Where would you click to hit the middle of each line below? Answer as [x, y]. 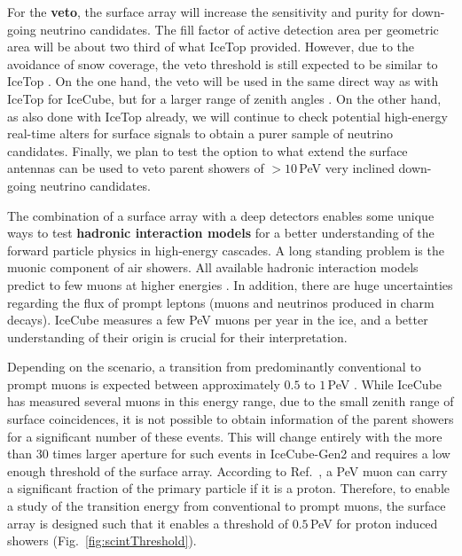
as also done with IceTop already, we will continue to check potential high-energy [227, 116]
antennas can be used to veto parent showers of [136, 168]
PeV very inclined [347, 168]
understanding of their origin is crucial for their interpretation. [177, 337]
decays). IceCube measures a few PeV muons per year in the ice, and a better [218, 320]
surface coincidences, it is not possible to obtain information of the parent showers [231, 419]
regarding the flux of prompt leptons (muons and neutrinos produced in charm [221, 302]
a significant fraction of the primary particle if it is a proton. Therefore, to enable [229, 488]
